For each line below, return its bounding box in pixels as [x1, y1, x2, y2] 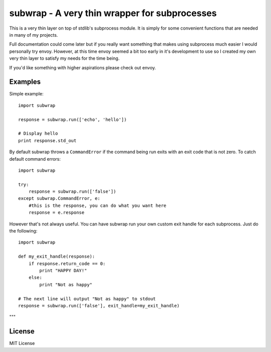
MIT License [9, 340, 35, 346]
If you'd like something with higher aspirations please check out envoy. [9, 64, 157, 70]
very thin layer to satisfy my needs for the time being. [9, 55, 120, 61]
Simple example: [9, 91, 44, 97]
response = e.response [28, 210, 85, 215]
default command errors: [9, 156, 61, 162]
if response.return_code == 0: [28, 261, 106, 266]
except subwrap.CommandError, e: [18, 196, 100, 201]
